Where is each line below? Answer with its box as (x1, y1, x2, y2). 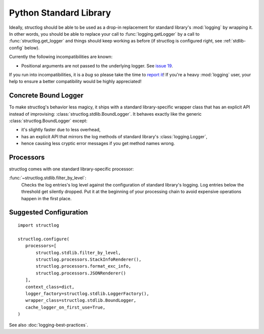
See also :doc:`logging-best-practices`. (9, 322, 88, 328)
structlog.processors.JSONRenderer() (36, 270, 127, 276)
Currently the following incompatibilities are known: (9, 54, 112, 60)
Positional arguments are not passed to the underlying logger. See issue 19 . (21, 63, 173, 68)
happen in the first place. (21, 195, 72, 201)
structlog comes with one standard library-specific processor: (9, 166, 134, 172)
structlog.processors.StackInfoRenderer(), (36, 256, 142, 262)
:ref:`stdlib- (223, 38, 246, 44)
